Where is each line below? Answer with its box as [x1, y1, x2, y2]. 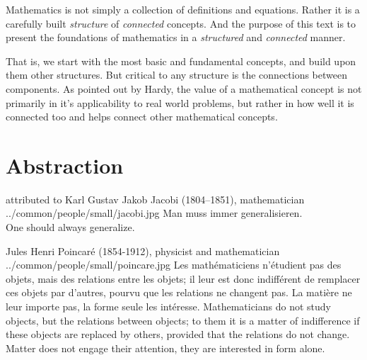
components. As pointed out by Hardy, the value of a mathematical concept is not [6, 81, 362, 96]
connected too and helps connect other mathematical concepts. [6, 109, 278, 124]
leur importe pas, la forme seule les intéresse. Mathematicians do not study [6, 299, 331, 314]
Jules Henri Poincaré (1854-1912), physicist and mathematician [6, 243, 280, 258]
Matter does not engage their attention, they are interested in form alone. [6, 340, 325, 355]
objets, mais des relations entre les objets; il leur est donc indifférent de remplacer [6, 271, 361, 286]
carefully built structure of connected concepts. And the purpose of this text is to [6, 16, 356, 30]
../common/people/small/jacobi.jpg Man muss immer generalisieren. [6, 206, 303, 220]
